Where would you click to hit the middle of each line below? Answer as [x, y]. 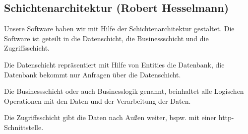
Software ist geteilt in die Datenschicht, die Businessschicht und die [106, 38]
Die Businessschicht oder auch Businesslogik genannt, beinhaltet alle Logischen [124, 91]
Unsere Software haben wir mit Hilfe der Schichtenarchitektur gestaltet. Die [119, 29]
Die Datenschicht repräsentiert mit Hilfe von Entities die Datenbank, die [114, 64]
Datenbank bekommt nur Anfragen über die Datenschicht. [93, 74]
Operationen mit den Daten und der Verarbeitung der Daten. [97, 100]
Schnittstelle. [24, 127]
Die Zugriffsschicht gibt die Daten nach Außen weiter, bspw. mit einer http [118, 117]
